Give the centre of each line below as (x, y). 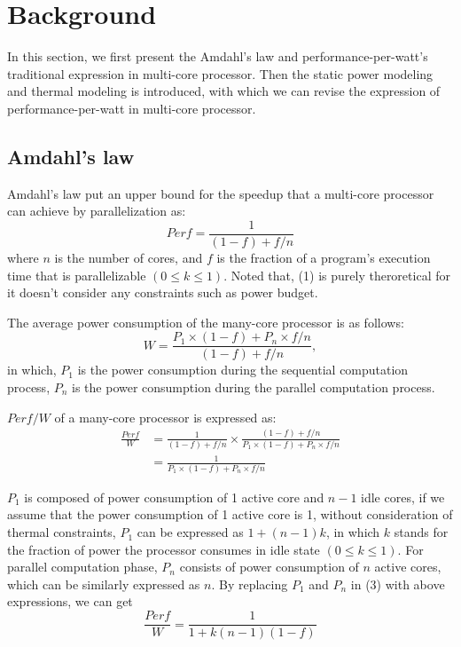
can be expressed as (190, 532)
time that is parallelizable (77, 275)
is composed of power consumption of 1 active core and (174, 497)
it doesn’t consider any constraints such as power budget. (163, 292)
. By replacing (250, 584)
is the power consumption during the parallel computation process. (254, 387)
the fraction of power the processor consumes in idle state (164, 549)
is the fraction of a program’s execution (324, 257)
